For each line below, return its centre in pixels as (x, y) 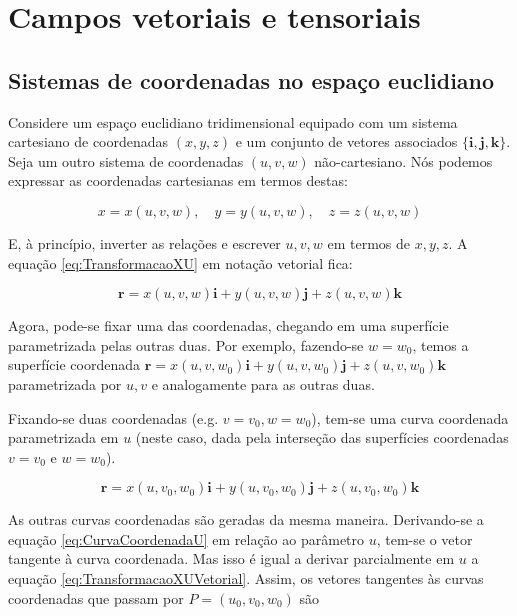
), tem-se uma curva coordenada (410, 417)
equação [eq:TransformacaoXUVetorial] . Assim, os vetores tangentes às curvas (246, 578)
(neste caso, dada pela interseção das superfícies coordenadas (322, 437)
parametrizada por (65, 383)
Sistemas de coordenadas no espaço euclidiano (251, 79)
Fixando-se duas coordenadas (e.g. (113, 417)
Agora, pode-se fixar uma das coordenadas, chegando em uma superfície (228, 325)
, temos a (440, 344)
